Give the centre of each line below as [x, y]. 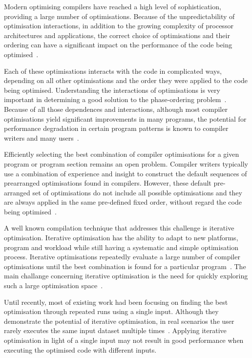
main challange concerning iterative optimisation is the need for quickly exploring [126, 276]
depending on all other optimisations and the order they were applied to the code [126, 80]
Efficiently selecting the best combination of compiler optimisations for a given [122, 154]
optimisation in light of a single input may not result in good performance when [124, 340]
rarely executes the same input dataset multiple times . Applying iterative [115, 330]
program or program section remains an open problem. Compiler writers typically [126, 163]
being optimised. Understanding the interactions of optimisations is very [112, 90]
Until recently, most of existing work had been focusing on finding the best [116, 302]
